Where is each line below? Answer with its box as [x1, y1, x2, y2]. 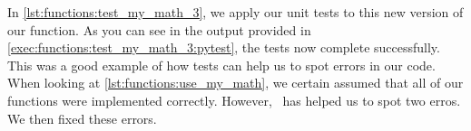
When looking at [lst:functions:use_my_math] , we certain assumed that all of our [7, 73, 464, 92]
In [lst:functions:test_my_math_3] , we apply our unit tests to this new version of [7, 3, 464, 21]
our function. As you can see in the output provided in [7, 20, 311, 39]
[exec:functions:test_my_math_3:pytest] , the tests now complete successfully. [7, 38, 440, 57]
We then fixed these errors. [7, 108, 157, 127]
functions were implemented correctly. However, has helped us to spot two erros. [7, 90, 461, 109]
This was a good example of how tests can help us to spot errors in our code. [7, 55, 436, 74]
